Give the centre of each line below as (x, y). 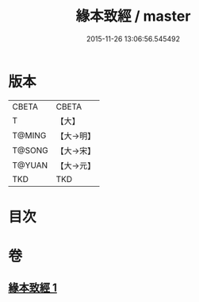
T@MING (29, 135)
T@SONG (31, 150)
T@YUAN (30, 165)
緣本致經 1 (33, 288)
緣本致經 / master (133, 16)
